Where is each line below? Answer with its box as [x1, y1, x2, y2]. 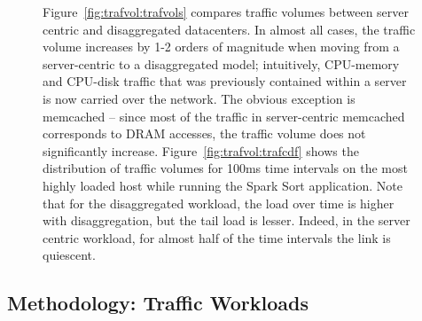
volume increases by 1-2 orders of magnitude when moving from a [43, 37, 400, 56]
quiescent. [43, 246, 96, 264]
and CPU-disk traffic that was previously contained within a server [43, 72, 407, 90]
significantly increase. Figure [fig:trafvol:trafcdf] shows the [43, 141, 359, 160]
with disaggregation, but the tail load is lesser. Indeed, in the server [43, 211, 410, 230]
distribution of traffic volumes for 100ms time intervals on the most [43, 159, 408, 177]
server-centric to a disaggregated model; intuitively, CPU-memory [43, 54, 400, 73]
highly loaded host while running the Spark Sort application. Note [43, 176, 402, 194]
